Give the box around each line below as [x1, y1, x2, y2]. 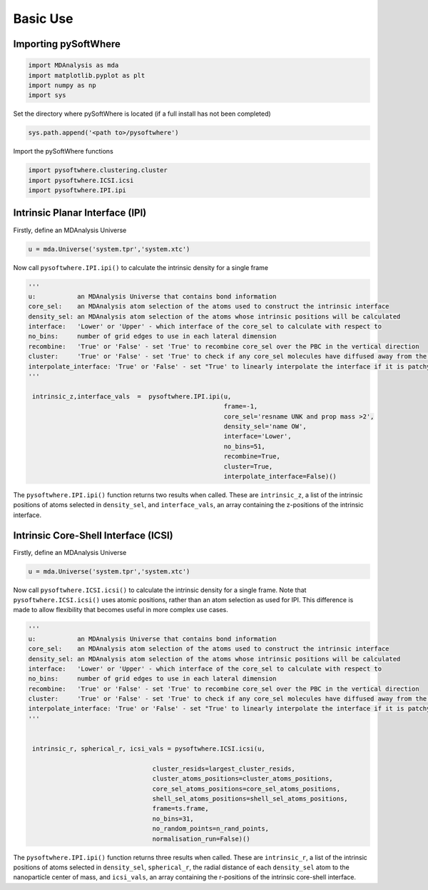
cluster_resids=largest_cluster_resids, [152, 764, 296, 773]
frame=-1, [223, 402, 258, 411]
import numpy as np [28, 81, 96, 89]
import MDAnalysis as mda [28, 61, 119, 69]
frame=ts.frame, [152, 804, 210, 813]
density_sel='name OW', [223, 422, 307, 430]
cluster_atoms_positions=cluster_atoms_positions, [152, 775, 333, 783]
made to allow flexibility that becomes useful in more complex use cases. [13, 606, 228, 614]
